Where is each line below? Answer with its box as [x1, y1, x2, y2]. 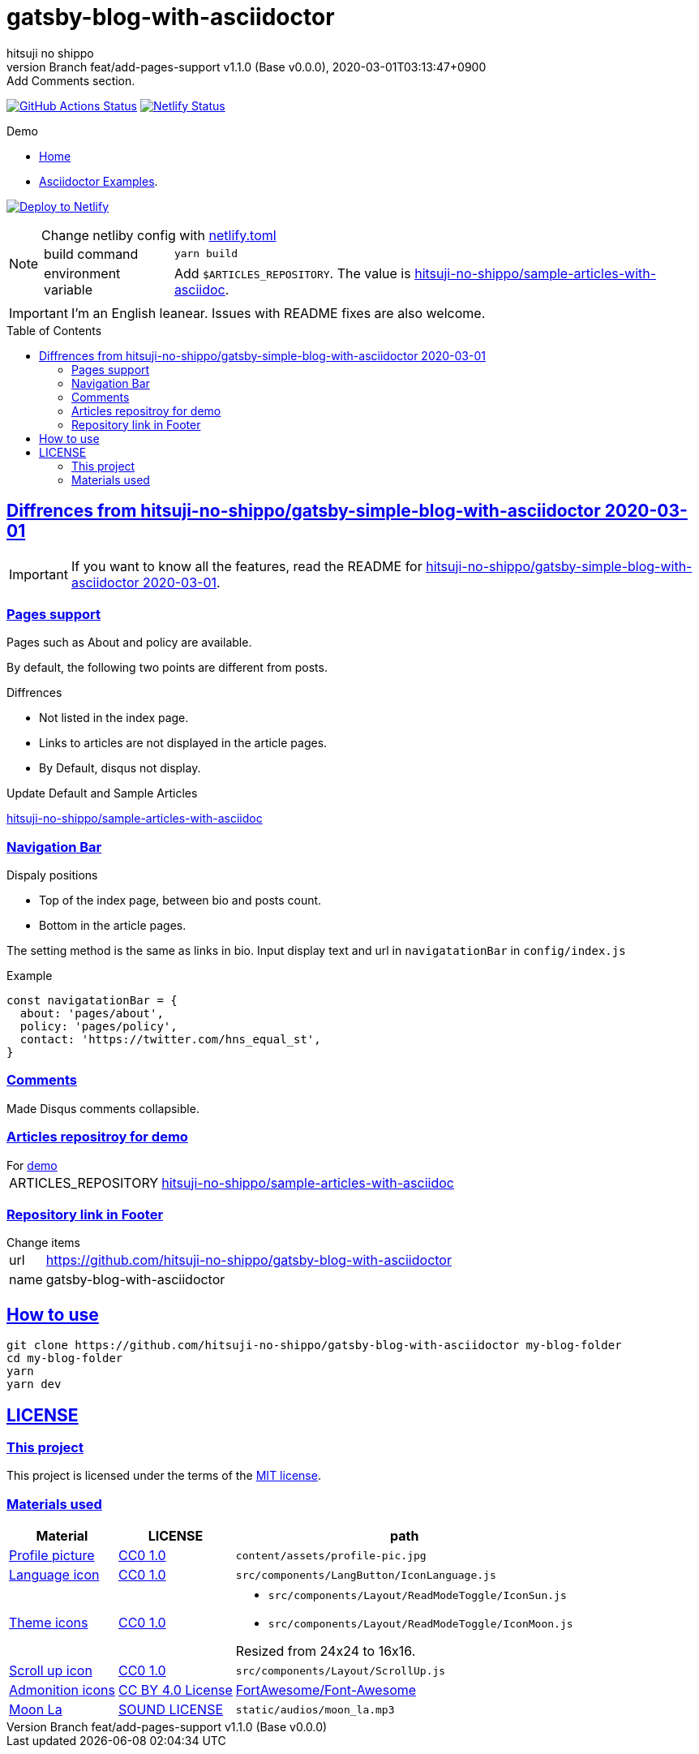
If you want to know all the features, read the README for [71, 557, 422, 574]
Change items [6, 1236, 80, 1250]
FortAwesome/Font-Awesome [235, 1682, 417, 1699]
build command [44, 245, 139, 262]
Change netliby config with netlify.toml [41, 226, 277, 243]
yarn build [174, 247, 238, 260]
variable [44, 281, 92, 298]
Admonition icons [9, 1682, 115, 1699]
